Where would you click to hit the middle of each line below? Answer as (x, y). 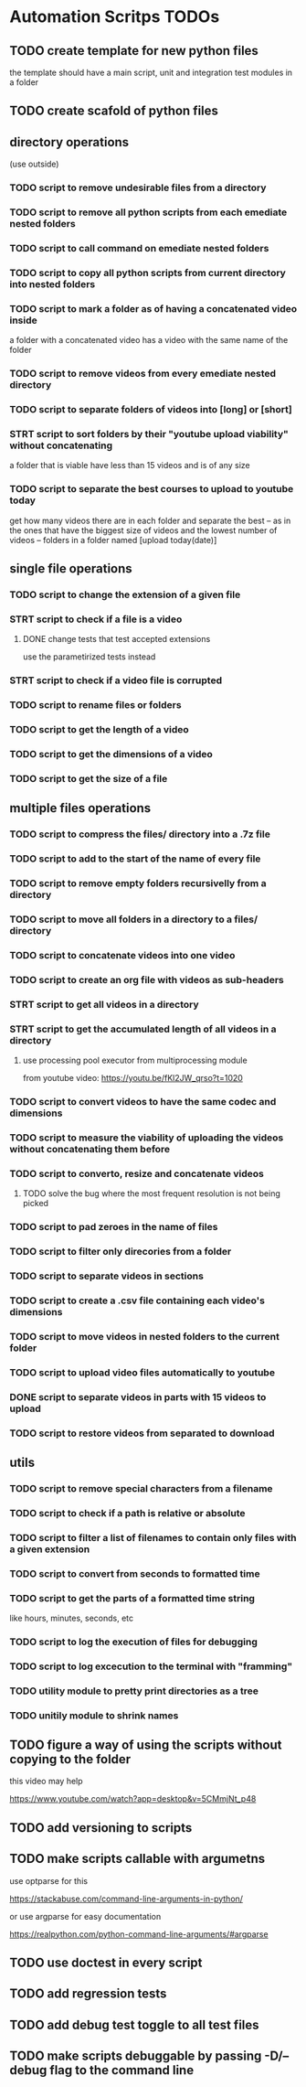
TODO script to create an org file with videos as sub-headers (147, 979)
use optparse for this (49, 1880)
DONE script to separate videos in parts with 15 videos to (138, 1397)
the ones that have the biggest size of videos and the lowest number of (143, 530)
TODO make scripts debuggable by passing (136, 2056)
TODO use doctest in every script (106, 1962)
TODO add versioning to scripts (101, 1828)
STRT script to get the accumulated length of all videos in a (143, 1029)
